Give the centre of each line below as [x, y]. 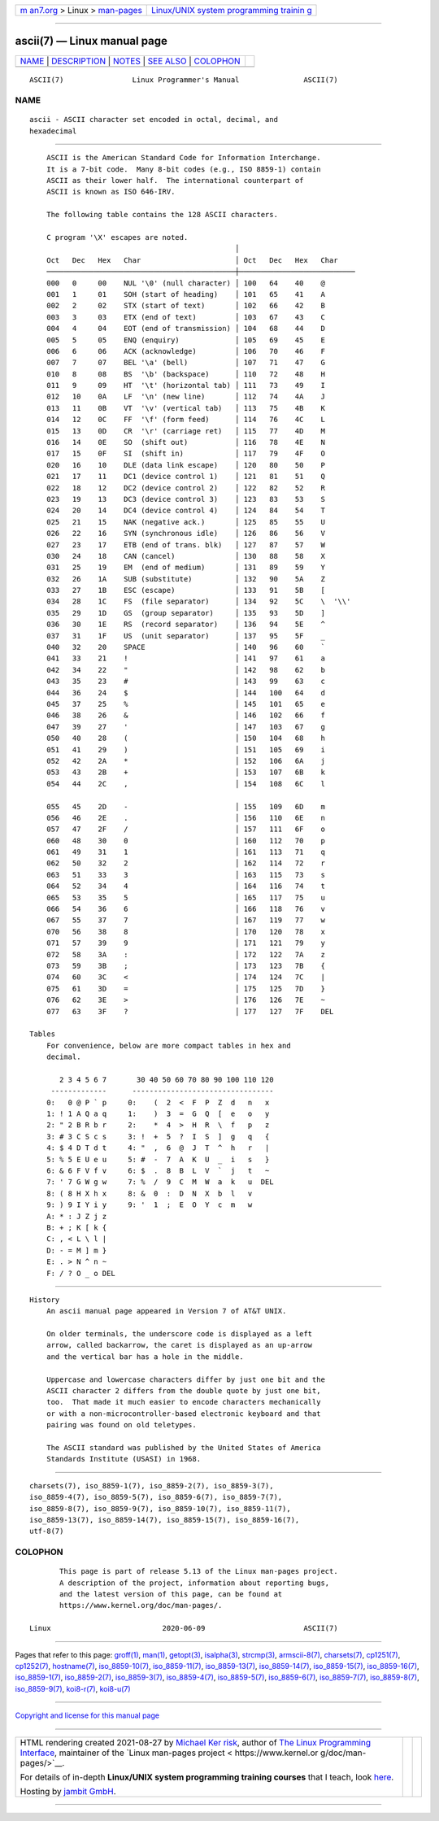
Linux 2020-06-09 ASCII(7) [184, 1628]
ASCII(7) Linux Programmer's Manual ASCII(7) [184, 80]
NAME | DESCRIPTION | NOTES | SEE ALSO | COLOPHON [130, 61]
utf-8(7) [47, 1531]
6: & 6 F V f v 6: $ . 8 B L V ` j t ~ [158, 1171]
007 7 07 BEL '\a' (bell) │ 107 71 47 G [185, 363]
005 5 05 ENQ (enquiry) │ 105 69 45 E [185, 340]
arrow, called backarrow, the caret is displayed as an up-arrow [179, 1345]
